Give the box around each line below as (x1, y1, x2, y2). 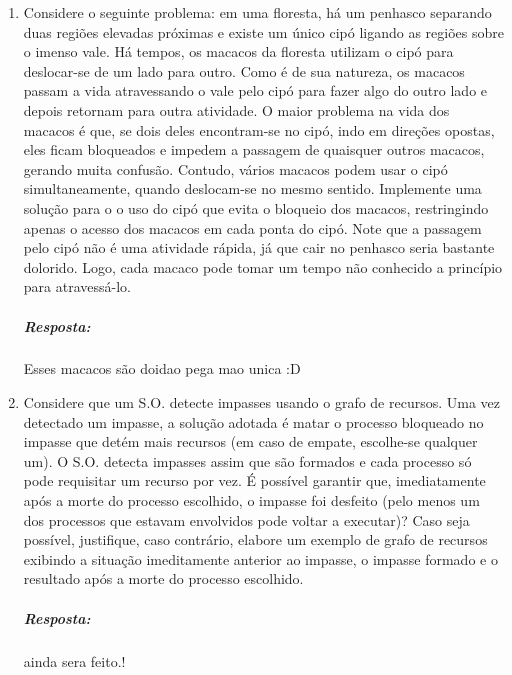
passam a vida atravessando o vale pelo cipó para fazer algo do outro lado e (23, 80, 488, 101)
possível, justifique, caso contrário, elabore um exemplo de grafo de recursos (23, 529, 488, 550)
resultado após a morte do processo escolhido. (23, 568, 304, 589)
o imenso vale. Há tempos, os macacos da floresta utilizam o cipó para (23, 41, 454, 62)
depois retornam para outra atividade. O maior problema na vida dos (23, 99, 450, 120)
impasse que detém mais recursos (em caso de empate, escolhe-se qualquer (23, 431, 478, 452)
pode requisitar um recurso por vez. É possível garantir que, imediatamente (23, 470, 486, 491)
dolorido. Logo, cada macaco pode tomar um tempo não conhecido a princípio (23, 256, 503, 277)
